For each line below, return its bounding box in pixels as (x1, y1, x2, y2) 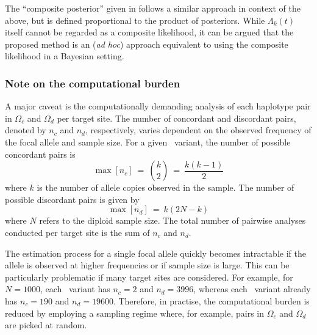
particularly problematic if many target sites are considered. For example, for (5, 270, 293, 283)
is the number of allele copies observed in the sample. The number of (37, 181, 294, 194)
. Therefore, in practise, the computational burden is (113, 294, 310, 307)
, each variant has (40, 282, 110, 295)
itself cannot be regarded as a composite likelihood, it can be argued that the (5, 26, 294, 39)
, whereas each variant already (193, 282, 311, 295)
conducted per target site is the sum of (5, 226, 150, 238)
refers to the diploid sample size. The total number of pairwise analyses (39, 214, 306, 227)
